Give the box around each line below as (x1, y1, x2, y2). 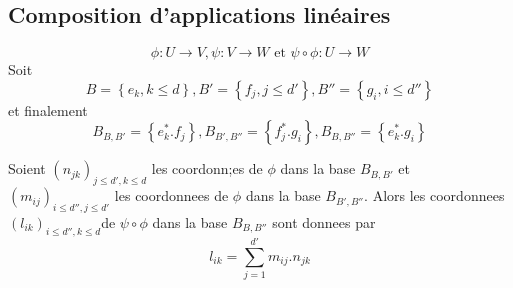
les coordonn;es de (151, 158, 263, 179)
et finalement (8, 99, 88, 120)
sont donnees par (272, 211, 376, 232)
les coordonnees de (114, 185, 229, 206)
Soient (8, 158, 46, 179)
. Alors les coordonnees (364, 185, 505, 206)
